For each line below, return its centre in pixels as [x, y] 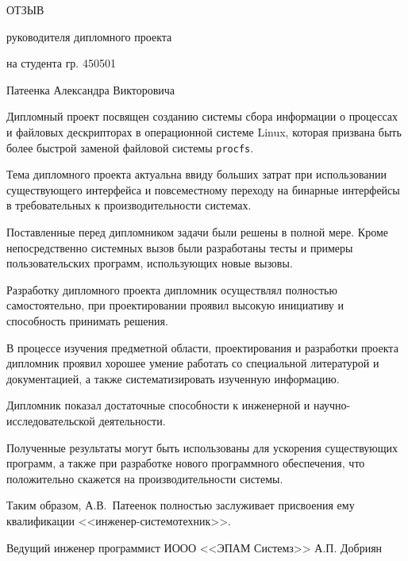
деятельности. [132, 420]
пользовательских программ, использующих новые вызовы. [150, 263]
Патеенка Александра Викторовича [91, 89]
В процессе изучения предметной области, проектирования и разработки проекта [202, 347]
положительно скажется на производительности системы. [145, 478]
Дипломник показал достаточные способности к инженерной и [158, 405]
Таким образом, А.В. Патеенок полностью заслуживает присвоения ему [181, 505]
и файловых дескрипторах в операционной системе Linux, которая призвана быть [204, 131]
